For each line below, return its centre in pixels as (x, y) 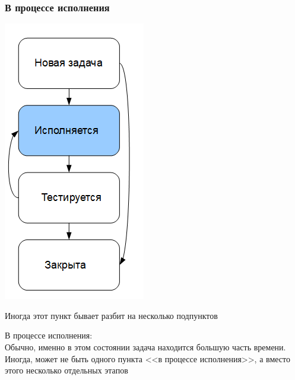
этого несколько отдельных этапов (66, 370)
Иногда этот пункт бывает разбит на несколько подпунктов (111, 315)
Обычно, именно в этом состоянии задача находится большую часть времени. (145, 347)
